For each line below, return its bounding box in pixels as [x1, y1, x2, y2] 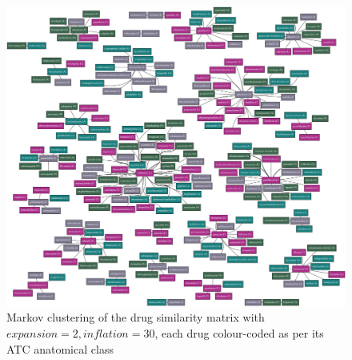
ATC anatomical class [6, 340, 114, 357]
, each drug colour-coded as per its [154, 325, 324, 342]
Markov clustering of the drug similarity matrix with [6, 309, 265, 326]
